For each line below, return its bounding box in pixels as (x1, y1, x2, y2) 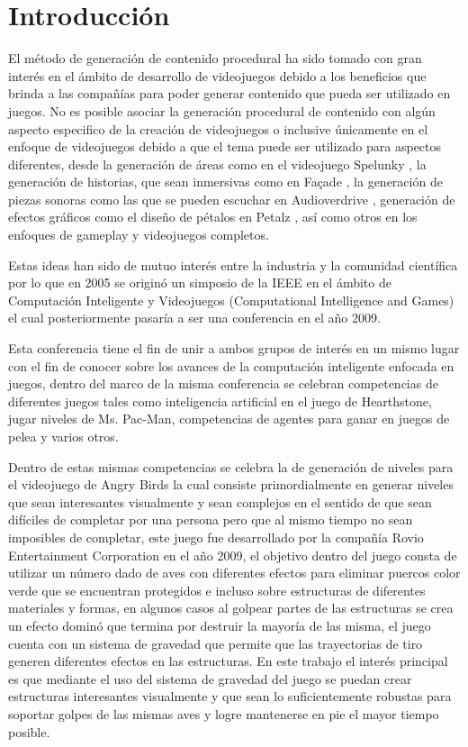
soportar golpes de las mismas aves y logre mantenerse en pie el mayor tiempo (8, 704, 439, 723)
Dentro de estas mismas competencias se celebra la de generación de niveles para (8, 457, 454, 476)
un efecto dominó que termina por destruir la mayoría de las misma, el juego (8, 615, 431, 634)
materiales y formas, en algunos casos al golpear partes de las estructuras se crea (8, 598, 454, 617)
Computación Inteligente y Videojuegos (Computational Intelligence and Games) (8, 290, 454, 309)
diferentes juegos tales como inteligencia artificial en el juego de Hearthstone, (8, 391, 432, 410)
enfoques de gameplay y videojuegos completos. (8, 225, 269, 244)
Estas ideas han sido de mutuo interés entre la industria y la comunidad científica (8, 255, 458, 274)
